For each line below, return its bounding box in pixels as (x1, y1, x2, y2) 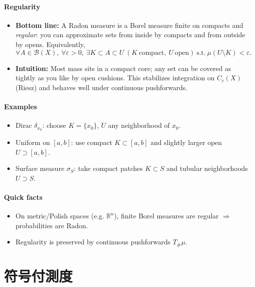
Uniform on (15, 137, 50, 147)
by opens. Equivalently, (15, 39, 85, 49)
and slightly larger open (151, 137, 222, 147)
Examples (4, 101, 37, 111)
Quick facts (4, 191, 43, 202)
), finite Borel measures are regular (114, 211, 219, 221)
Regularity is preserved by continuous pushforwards (15, 237, 171, 247)
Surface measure (15, 163, 65, 173)
